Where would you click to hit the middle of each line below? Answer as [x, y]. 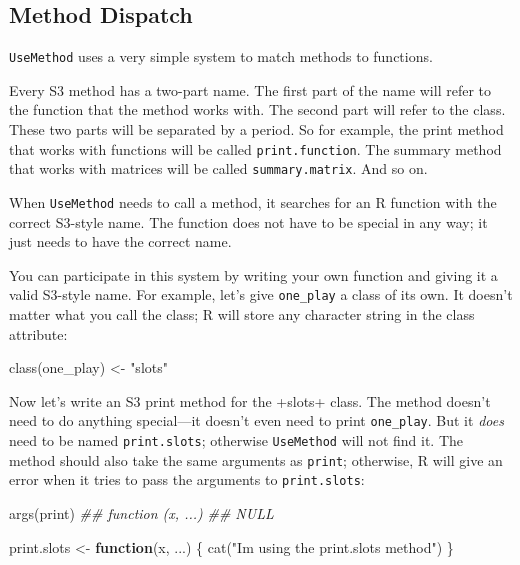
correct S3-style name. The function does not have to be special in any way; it [248, 221]
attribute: [38, 333]
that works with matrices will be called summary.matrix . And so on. [218, 168]
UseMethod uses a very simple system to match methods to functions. [221, 56]
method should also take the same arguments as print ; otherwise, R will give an [256, 459]
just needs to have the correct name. [120, 241]
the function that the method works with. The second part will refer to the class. [257, 109]
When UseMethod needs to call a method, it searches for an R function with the [253, 201]
